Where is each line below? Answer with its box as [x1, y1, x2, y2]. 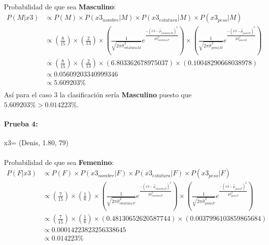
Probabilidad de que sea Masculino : [4, 1, 116, 11]
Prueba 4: [4, 119, 38, 129]
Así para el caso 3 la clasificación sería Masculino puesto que [4, 89, 192, 100]
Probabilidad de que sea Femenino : [4, 157, 114, 167]
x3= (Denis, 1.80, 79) [4, 137, 68, 148]
